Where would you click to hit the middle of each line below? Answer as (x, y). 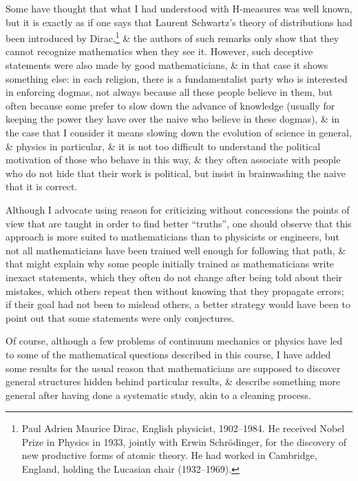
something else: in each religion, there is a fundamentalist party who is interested (177, 78)
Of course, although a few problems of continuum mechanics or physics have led (174, 341)
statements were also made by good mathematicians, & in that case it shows (167, 65)
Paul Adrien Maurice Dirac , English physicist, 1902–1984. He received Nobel (183, 428)
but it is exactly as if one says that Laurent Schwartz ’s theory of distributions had (179, 22)
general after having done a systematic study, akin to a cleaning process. (158, 395)
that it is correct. (42, 186)
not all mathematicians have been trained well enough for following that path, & (176, 250)
